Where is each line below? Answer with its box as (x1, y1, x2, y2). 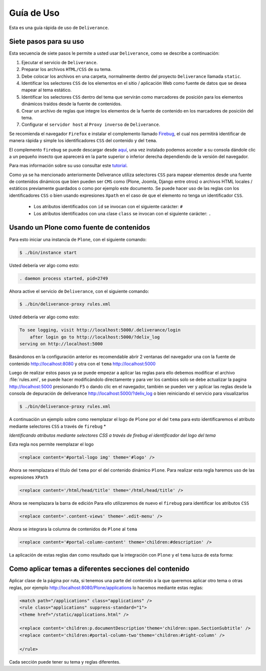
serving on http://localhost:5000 (19, 341, 103, 347)
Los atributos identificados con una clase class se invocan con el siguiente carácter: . (33, 210, 211, 217)
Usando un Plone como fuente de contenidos (9, 224, 150, 232)
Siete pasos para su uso (9, 37, 84, 46)
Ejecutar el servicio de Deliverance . (21, 59, 98, 65)
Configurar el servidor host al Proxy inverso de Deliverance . (21, 121, 160, 128)
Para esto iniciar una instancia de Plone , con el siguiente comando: (9, 236, 147, 242)
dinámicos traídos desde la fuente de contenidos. (21, 101, 122, 107)
